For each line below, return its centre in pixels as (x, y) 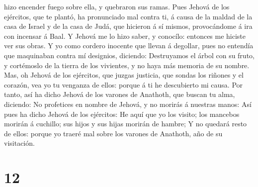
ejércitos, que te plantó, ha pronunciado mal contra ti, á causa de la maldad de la (128, 16)
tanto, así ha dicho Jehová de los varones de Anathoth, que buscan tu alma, (120, 94)
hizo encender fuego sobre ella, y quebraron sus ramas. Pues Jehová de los (117, 6)
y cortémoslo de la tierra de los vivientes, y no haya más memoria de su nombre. (127, 65)
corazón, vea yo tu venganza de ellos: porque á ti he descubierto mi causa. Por (124, 84)
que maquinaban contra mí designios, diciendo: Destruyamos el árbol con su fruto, (129, 55)
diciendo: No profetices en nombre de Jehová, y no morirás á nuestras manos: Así (128, 104)
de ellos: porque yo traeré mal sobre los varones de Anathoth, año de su (113, 133)
